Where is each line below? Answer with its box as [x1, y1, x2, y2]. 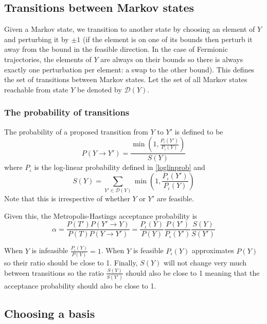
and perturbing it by [4, 33, 69, 44]
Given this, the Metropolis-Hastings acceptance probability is [4, 210, 198, 221]
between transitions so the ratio [4, 267, 104, 278]
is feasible [133, 245, 164, 256]
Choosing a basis [4, 306, 95, 321]
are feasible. [156, 193, 194, 204]
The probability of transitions [4, 106, 130, 119]
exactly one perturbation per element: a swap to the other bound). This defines [4, 64, 255, 74]
